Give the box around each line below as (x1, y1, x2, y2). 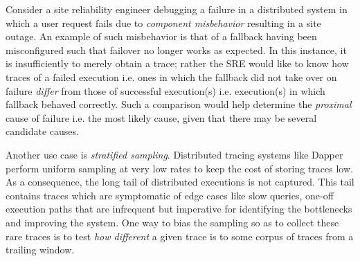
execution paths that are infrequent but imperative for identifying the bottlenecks (6, 201, 352, 216)
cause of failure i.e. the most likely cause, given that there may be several (6, 110, 317, 125)
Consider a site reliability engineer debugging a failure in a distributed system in (6, 2, 348, 16)
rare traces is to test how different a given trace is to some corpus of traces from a (6, 228, 354, 243)
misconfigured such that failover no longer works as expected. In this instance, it (6, 42, 347, 57)
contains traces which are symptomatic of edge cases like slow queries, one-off (6, 188, 334, 202)
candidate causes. (6, 124, 79, 138)
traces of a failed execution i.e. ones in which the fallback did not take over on (6, 69, 337, 84)
